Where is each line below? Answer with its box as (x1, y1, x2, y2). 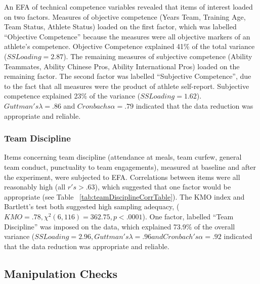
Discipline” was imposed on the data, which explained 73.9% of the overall (4, 221, 235, 231)
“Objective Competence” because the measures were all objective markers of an (4, 31, 250, 41)
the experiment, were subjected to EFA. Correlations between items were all (4, 171, 240, 182)
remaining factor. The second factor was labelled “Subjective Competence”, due (4, 71, 251, 81)
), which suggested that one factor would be (95, 181, 231, 192)
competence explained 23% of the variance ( (4, 90, 141, 101)
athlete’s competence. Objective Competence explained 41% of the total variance (4, 41, 255, 52)
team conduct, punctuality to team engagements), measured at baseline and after (4, 161, 256, 172)
